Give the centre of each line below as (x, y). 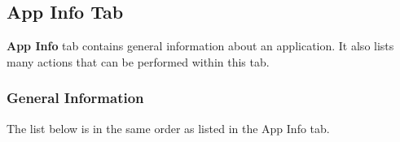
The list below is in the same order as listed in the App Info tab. (168, 128)
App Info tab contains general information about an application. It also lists (200, 46)
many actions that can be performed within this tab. (138, 61)
